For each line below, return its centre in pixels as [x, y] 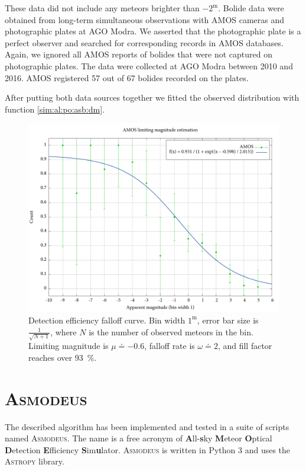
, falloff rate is [170, 346]
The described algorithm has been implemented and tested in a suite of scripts [147, 426]
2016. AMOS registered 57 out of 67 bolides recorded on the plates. [127, 77]
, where [64, 331]
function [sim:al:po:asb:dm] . [55, 109]
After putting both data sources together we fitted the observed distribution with [152, 97]
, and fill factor [245, 346]
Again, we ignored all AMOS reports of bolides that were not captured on [139, 54]
